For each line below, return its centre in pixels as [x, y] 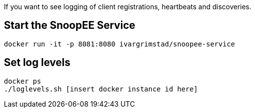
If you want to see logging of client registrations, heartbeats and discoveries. [128, 7]
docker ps [23, 81]
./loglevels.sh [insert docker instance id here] [101, 89]
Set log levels [37, 63]
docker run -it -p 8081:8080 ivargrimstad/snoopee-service [120, 44]
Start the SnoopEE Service [70, 25]
